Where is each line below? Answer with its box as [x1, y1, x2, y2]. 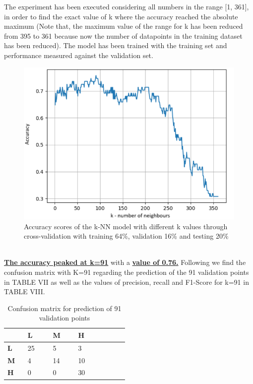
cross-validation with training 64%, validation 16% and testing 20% [24, 231, 229, 241]
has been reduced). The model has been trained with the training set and [4, 40, 227, 51]
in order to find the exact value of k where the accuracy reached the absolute [4, 11, 238, 21]
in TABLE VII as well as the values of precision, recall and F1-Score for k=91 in [4, 276, 249, 287]
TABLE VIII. [4, 286, 45, 297]
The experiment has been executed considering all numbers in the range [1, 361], [4, 1, 249, 11]
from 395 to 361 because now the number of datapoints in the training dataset [4, 30, 243, 41]
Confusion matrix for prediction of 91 [7, 303, 122, 313]
